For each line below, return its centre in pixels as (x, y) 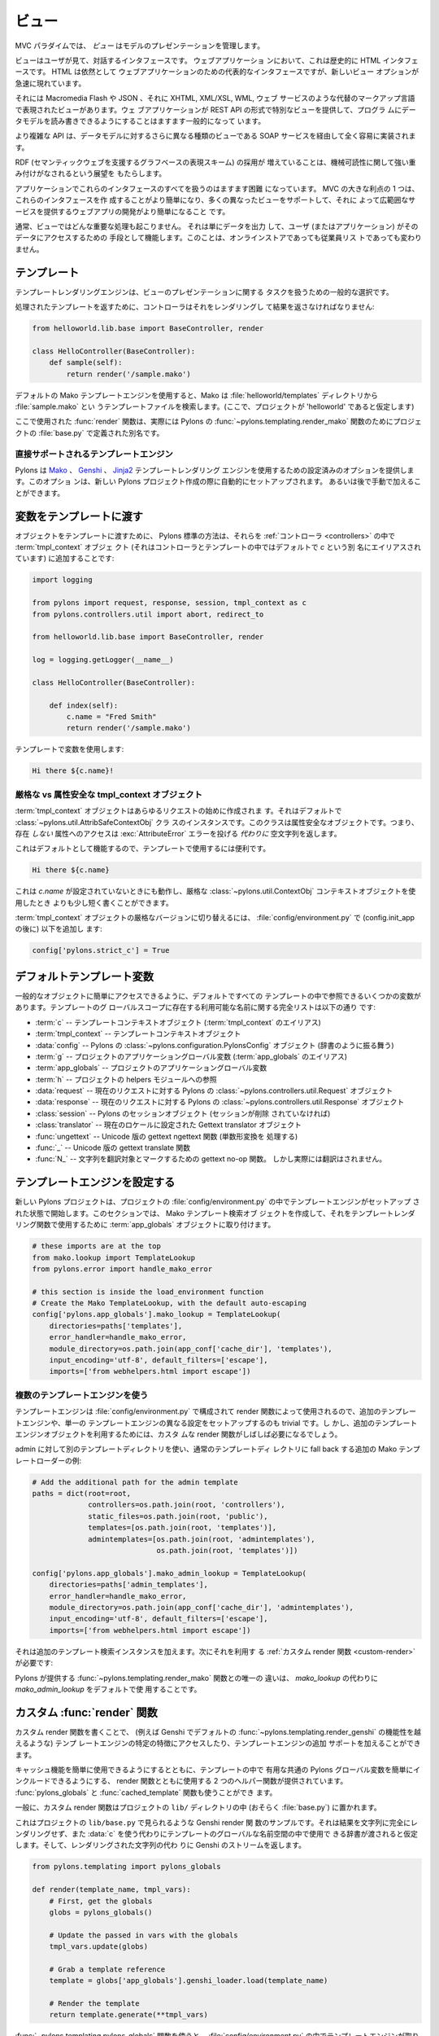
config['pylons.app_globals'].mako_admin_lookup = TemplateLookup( (170, 1573)
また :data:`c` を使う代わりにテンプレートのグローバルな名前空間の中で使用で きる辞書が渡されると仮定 (245, 1833)
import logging (62, 580)
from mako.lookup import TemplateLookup (113, 1257)
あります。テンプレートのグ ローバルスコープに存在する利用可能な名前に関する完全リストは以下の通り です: (196, 1007)
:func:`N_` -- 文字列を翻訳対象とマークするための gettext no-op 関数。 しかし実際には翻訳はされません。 (211, 1159)
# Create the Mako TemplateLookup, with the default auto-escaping (170, 1303)
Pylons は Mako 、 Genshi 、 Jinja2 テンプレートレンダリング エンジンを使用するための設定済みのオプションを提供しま (215, 470)
